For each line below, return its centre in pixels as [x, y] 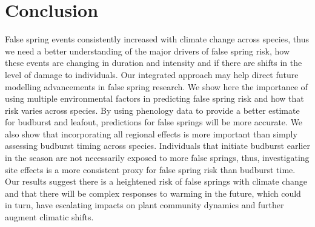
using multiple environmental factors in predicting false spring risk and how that [154, 98]
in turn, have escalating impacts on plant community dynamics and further [144, 205]
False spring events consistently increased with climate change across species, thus [157, 39]
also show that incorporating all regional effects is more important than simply [151, 133]
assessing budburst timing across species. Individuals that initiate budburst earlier [157, 146]
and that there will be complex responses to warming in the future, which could [153, 193]
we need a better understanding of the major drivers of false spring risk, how [148, 51]
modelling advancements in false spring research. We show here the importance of [156, 86]
